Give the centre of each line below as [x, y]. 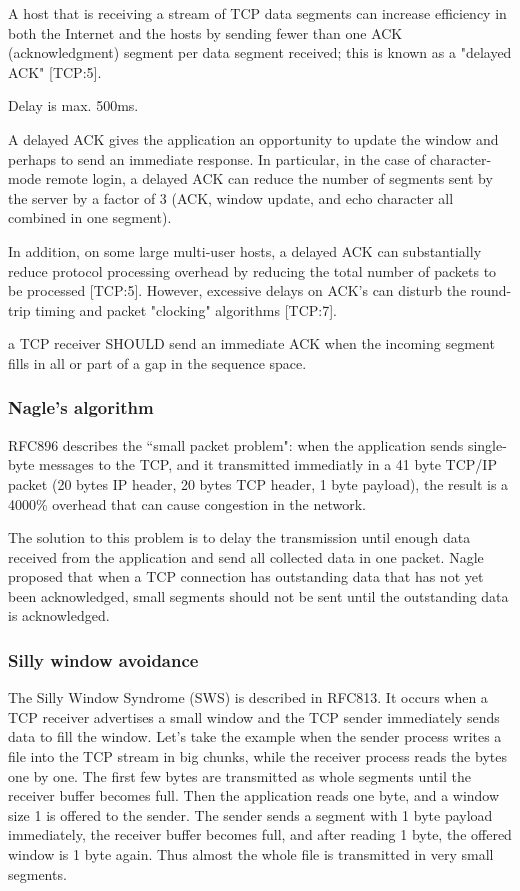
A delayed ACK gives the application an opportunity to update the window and [253, 138]
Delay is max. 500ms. [73, 105]
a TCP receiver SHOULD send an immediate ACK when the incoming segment [251, 343]
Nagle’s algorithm [81, 407]
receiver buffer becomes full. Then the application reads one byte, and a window [254, 795]
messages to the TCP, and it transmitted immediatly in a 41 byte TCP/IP [268, 464]
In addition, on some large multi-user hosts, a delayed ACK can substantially [245, 250]
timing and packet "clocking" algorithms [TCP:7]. [186, 309]
